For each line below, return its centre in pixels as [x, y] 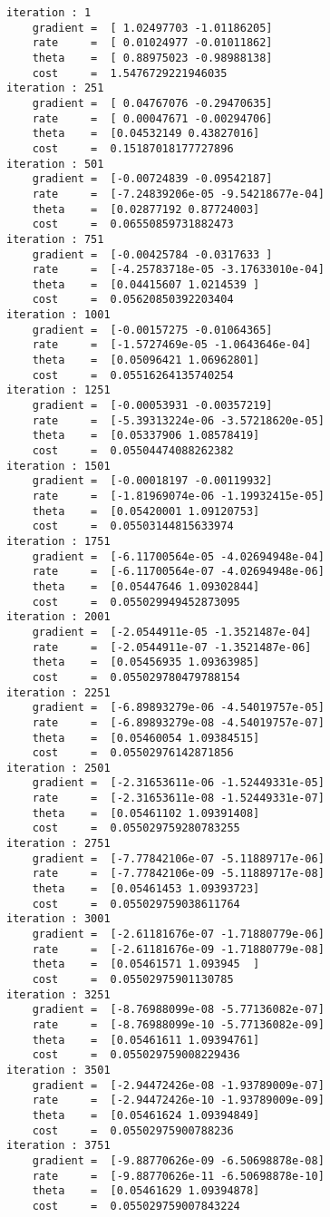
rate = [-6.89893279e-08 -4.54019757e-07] [178, 722]
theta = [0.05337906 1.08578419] [146, 436]
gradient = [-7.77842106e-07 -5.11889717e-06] [178, 858]
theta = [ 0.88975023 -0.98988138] [152, 58]
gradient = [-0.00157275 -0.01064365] [152, 330]
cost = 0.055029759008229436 [136, 1055]
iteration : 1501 [58, 466]
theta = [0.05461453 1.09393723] [146, 889]
